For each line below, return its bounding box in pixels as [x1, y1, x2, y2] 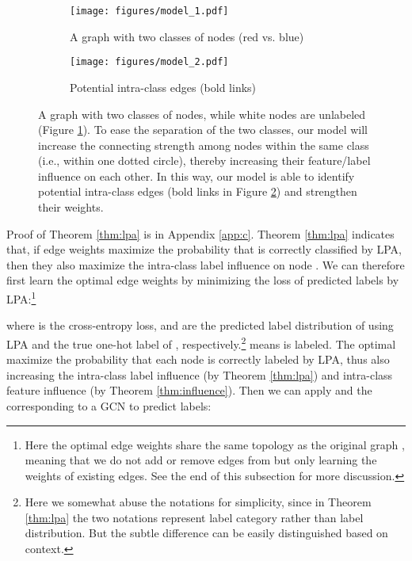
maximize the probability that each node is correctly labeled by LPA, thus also [6, 351, 390, 368]
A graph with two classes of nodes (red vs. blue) [70, 28, 304, 44]
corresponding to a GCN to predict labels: [6, 397, 212, 414]
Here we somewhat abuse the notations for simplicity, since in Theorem [25, 494, 372, 510]
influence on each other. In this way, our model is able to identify [38, 167, 355, 184]
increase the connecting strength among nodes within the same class [38, 136, 369, 153]
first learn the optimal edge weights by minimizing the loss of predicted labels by [6, 272, 399, 288]
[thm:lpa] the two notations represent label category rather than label [25, 509, 364, 525]
